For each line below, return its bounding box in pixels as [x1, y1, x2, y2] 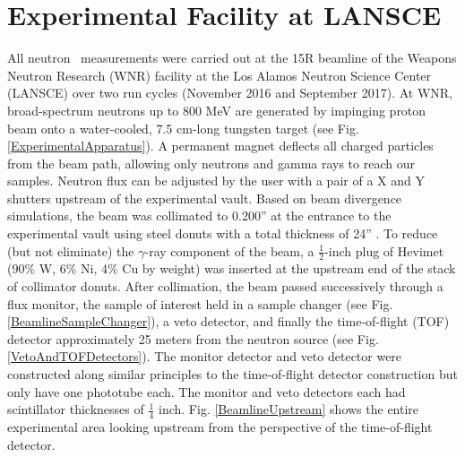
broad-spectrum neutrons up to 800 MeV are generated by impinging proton [7, 100, 426, 119]
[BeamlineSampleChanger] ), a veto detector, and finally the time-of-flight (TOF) [7, 312, 450, 331]
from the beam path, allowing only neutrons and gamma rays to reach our [7, 153, 415, 172]
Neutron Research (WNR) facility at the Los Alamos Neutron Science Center [7, 65, 432, 84]
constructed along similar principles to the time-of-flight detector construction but [7, 365, 458, 384]
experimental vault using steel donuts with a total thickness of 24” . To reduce [7, 224, 438, 243]
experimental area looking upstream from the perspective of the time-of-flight [7, 418, 433, 436]
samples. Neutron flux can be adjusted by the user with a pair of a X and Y [7, 171, 425, 190]
